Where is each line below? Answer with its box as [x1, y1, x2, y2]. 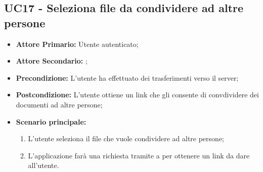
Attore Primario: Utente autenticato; [16, 38, 139, 49]
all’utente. [28, 160, 59, 170]
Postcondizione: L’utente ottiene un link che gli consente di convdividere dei [16, 89, 259, 100]
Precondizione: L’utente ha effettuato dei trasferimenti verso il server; [16, 72, 239, 83]
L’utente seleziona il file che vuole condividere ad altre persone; [28, 133, 224, 144]
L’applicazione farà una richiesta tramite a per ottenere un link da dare [28, 150, 250, 160]
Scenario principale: [16, 116, 86, 127]
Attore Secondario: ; [16, 55, 87, 66]
